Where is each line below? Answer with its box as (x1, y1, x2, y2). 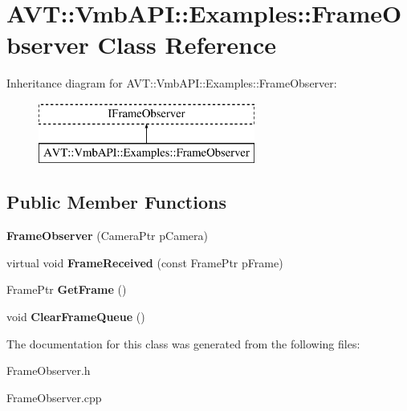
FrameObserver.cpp (6, 389, 102, 405)
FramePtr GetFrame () (6, 281, 127, 298)
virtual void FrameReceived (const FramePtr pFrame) (6, 254, 283, 271)
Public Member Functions (6, 189, 226, 214)
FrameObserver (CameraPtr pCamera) (6, 227, 208, 244)
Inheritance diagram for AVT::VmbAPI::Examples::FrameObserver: (6, 75, 337, 92)
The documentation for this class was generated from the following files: (6, 335, 360, 352)
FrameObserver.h (6, 362, 91, 379)
